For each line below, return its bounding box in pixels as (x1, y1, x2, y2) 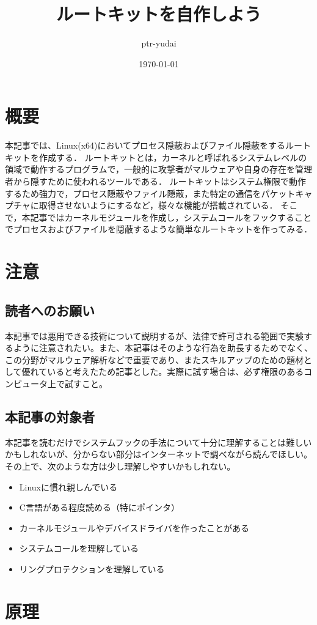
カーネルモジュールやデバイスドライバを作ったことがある (19, 521, 250, 534)
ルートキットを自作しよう (56, 1, 261, 26)
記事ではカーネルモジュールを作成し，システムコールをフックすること (30, 210, 312, 223)
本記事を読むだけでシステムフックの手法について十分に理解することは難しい (5, 435, 312, 448)
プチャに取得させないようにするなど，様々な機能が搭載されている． (5, 199, 278, 212)
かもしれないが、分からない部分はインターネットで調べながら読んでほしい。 (5, 448, 313, 460)
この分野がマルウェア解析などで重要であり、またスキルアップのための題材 (5, 353, 304, 366)
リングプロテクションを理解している (19, 562, 165, 575)
